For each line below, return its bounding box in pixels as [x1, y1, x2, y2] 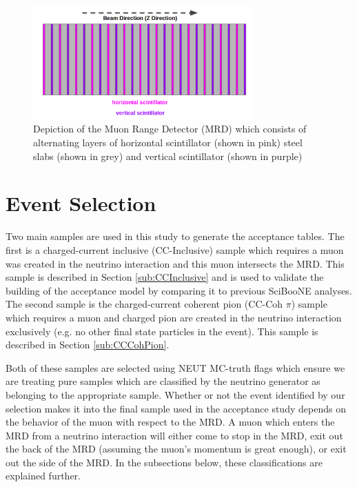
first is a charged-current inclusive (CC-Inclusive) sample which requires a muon [6, 242, 344, 257]
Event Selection [6, 189, 156, 217]
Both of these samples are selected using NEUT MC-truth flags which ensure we [6, 360, 345, 375]
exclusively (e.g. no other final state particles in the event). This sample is [6, 324, 318, 338]
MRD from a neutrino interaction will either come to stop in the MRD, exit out [6, 428, 343, 442]
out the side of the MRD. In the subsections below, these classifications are [6, 455, 323, 469]
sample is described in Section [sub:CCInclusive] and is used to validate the [6, 270, 324, 284]
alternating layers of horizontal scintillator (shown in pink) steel [33, 135, 303, 150]
